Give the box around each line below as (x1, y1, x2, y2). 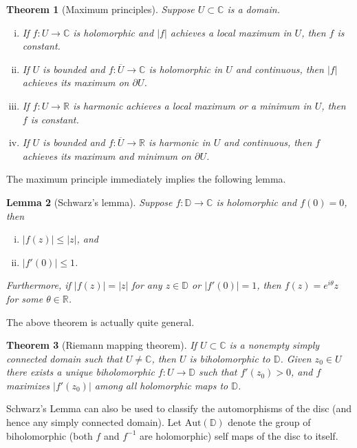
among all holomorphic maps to (94, 378, 228, 392)
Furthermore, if (6, 278, 71, 292)
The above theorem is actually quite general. (6, 314, 195, 329)
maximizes (6, 378, 50, 392)
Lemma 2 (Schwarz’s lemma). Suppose (6, 194, 173, 209)
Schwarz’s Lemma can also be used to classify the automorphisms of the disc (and (6, 401, 352, 416)
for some (6, 291, 43, 305)
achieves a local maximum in (170, 25, 292, 39)
